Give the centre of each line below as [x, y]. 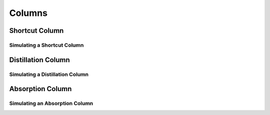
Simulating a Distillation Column [49, 74]
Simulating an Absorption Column [51, 104]
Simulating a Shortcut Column [46, 45]
